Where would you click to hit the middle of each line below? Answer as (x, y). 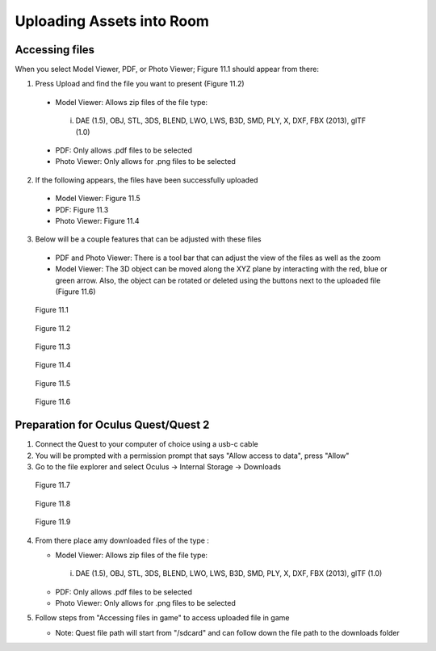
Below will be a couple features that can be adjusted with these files (148, 239)
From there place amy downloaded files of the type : (122, 540)
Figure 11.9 (53, 522)
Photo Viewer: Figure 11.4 (98, 220)
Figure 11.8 (53, 503)
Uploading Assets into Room (112, 21)
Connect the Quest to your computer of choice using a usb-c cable (147, 444)
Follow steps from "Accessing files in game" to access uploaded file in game (162, 618)
